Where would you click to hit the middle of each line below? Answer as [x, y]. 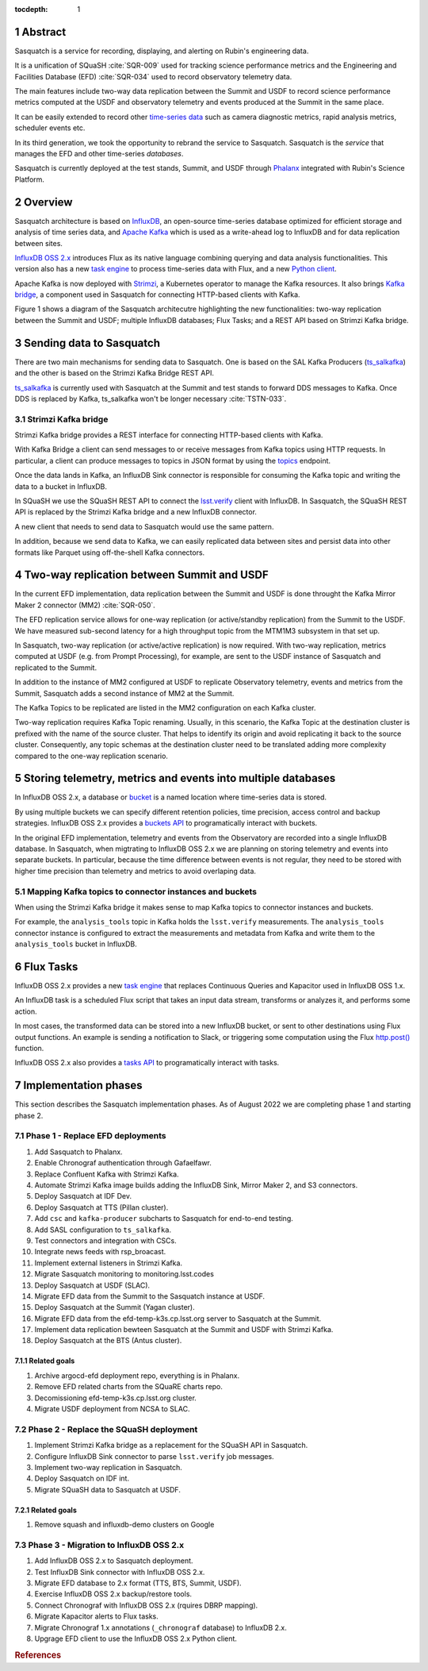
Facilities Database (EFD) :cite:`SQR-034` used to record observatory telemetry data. [153, 76]
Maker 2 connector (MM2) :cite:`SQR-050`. [85, 605]
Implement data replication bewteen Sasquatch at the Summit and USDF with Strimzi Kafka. [184, 1330]
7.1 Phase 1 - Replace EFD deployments [90, 1136]
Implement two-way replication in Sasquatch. [108, 1467]
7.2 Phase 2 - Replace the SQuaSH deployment [106, 1429]
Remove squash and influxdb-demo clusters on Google [124, 1525]
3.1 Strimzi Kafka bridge [61, 419]
